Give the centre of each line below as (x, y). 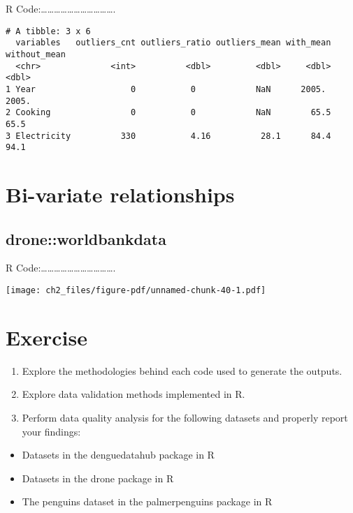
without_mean (36, 54)
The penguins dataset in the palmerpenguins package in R (147, 501)
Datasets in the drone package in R (98, 478)
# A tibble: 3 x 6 (48, 31)
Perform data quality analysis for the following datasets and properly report (185, 417)
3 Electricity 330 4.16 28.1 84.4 (168, 136)
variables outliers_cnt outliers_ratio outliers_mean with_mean (173, 43)
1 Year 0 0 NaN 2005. (166, 89)
